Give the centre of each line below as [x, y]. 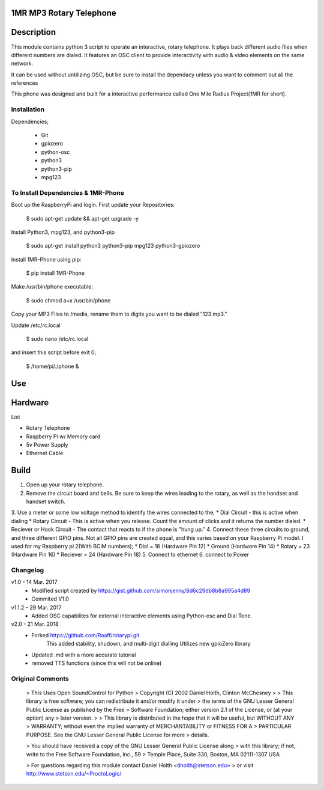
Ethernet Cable [45, 453]
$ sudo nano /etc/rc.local [57, 339]
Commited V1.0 [50, 599]
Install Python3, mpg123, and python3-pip [63, 232]
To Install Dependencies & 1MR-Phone [67, 192]
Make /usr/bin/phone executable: [52, 287]
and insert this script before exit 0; [54, 352]
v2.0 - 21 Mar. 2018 [35, 624]
